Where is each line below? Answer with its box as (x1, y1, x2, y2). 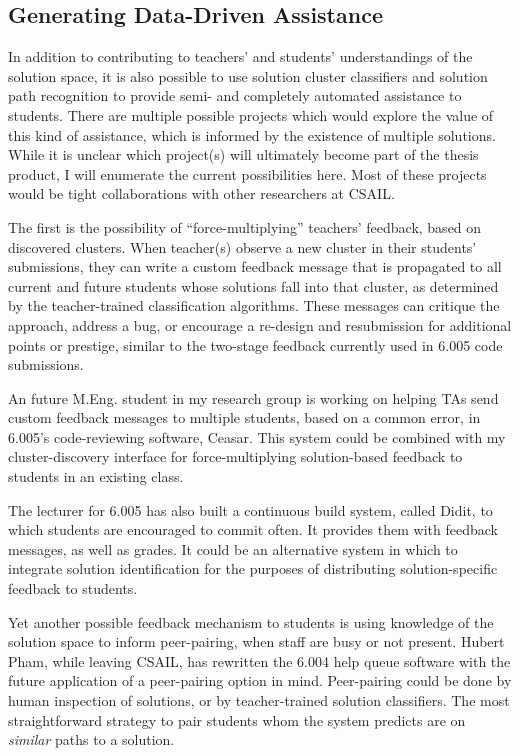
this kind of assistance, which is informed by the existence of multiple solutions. (8, 124, 496, 145)
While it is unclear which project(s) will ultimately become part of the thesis (8, 144, 479, 165)
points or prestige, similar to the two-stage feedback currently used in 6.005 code (8, 334, 503, 355)
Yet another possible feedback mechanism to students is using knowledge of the (8, 611, 494, 632)
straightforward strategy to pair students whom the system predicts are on (8, 709, 466, 730)
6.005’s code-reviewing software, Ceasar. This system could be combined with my (8, 426, 506, 447)
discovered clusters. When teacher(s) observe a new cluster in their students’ (8, 236, 477, 257)
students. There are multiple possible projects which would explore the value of (8, 104, 494, 125)
